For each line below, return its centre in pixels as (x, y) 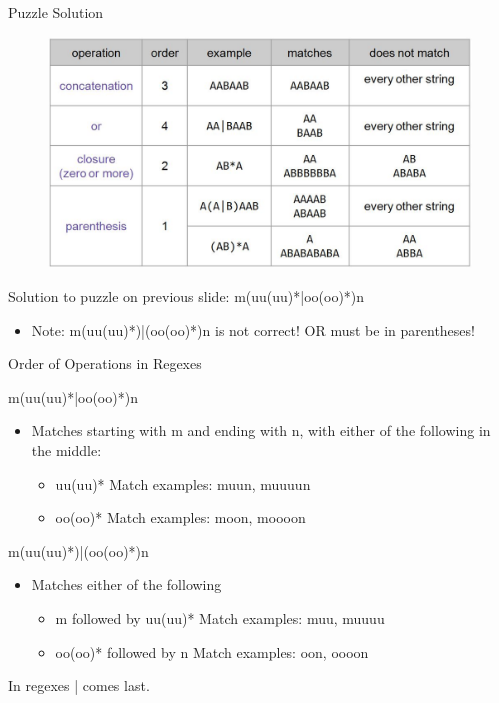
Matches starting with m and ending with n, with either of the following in (261, 430)
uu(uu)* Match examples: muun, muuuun (183, 483)
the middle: (66, 450)
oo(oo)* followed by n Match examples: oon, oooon (212, 651)
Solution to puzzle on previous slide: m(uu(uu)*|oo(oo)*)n (186, 296)
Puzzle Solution (56, 12)
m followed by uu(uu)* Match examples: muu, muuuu (220, 618)
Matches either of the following (126, 584)
